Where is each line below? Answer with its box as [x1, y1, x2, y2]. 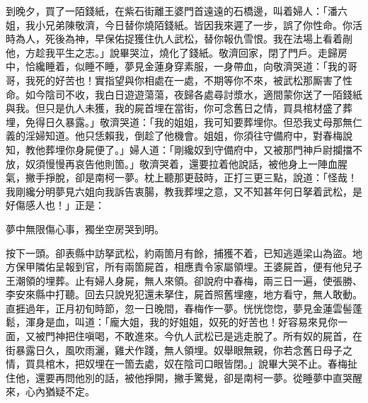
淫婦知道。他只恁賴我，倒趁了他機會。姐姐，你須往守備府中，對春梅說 [25, 128, 352, 143]
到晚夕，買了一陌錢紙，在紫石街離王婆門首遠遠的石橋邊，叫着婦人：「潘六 [6, 4, 347, 18]
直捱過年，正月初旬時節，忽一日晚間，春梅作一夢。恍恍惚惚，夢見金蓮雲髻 [6, 300, 352, 315]
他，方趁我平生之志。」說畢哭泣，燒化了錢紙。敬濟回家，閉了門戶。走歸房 [6, 45, 347, 59]
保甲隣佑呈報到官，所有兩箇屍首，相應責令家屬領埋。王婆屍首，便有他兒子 [15, 259, 362, 274]
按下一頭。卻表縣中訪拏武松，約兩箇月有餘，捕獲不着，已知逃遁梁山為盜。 [6, 245, 352, 260]
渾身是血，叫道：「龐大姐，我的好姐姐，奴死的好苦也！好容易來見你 [25, 314, 338, 329]
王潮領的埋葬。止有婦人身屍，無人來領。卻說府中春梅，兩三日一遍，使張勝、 [6, 273, 362, 288]
